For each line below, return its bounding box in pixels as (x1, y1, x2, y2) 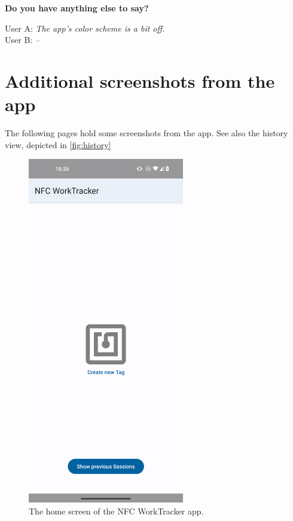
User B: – (5, 33, 40, 46)
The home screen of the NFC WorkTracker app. (29, 504, 204, 517)
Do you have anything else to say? (5, 2, 149, 14)
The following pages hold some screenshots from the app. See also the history (5, 127, 288, 139)
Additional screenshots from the (5, 68, 275, 93)
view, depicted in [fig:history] (5, 138, 111, 151)
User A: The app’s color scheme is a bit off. (5, 22, 165, 34)
